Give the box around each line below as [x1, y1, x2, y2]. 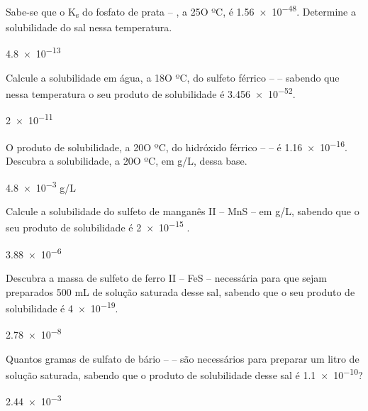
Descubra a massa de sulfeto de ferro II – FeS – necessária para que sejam [6, 270, 327, 285]
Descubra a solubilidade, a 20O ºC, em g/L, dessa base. [6, 153, 247, 168]
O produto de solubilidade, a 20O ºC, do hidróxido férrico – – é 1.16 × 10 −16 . [6, 137, 347, 154]
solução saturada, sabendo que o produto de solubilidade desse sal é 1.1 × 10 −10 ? [6, 366, 363, 382]
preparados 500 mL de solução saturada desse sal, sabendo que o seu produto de [6, 284, 355, 299]
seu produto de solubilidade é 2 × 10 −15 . [6, 218, 190, 235]
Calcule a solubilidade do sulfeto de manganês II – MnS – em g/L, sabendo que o [6, 203, 359, 218]
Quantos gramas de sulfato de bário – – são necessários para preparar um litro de [6, 351, 359, 366]
